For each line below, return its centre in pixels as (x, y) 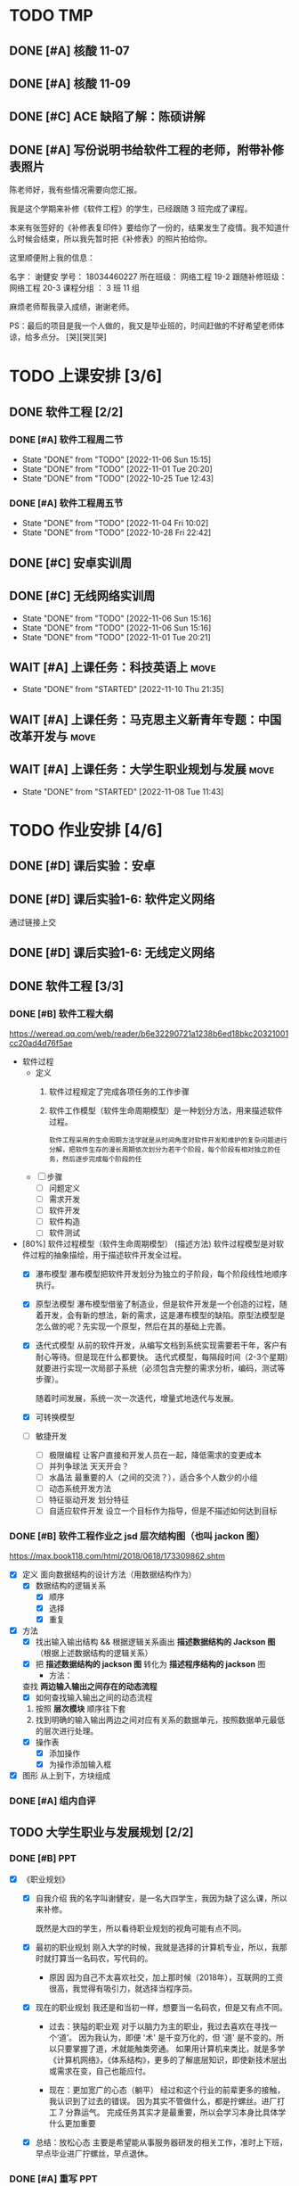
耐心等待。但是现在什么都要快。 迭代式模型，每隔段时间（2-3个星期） (162, 1357)
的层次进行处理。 (67, 1730)
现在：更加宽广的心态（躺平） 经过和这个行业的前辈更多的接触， (167, 2090)
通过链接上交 (32, 922)
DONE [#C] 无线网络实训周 (82, 596)
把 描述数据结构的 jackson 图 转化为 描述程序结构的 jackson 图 (150, 1663)
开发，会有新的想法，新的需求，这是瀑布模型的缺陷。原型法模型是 (164, 1316)
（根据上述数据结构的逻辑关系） (94, 1653)
